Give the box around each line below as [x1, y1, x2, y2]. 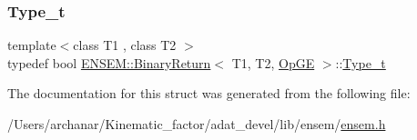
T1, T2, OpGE [231, 53, 315, 72]
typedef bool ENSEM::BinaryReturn [7, 53, 211, 72]
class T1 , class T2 [73, 35, 177, 55]
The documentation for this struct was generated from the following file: [7, 84, 411, 103]
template [7, 35, 56, 55]
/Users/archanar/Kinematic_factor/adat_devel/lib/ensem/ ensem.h [7, 115, 386, 133]
